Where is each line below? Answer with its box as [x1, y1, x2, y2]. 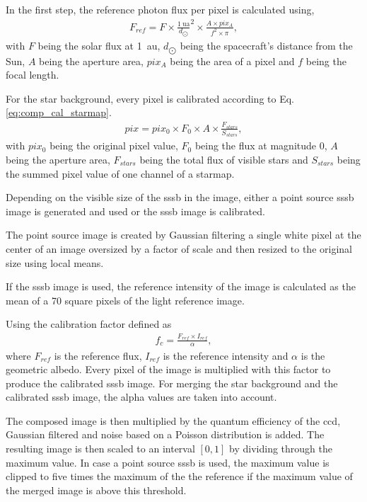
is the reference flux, [54, 348, 142, 363]
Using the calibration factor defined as [6, 316, 172, 331]
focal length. [6, 67, 59, 82]
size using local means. [6, 255, 104, 270]
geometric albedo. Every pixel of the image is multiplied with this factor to [6, 362, 331, 377]
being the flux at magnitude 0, [194, 138, 327, 153]
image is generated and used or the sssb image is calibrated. [6, 203, 265, 218]
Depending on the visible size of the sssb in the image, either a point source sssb [6, 190, 354, 205]
